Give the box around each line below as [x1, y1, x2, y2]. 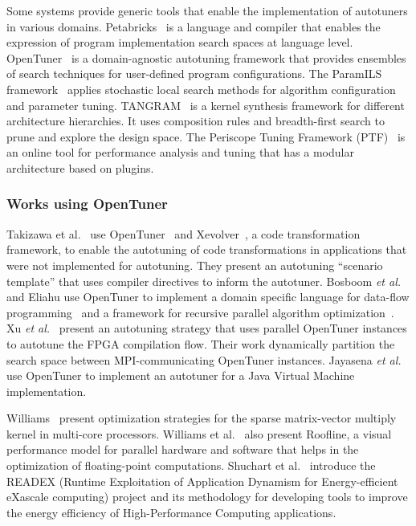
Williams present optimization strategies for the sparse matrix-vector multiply [6, 410, 397, 426]
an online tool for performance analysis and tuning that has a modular [6, 144, 354, 161]
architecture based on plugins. [6, 159, 154, 176]
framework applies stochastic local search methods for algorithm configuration [6, 80, 396, 97]
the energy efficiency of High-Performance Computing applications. [6, 504, 336, 520]
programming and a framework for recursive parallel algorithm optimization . [6, 304, 394, 320]
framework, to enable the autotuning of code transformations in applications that [6, 241, 407, 258]
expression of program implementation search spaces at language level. [6, 34, 353, 51]
